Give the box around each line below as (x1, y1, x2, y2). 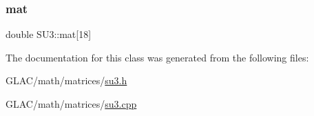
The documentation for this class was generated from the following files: (6, 50, 309, 64)
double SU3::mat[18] (6, 27, 92, 41)
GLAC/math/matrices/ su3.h (6, 73, 127, 88)
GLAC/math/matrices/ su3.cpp (6, 97, 137, 110)
